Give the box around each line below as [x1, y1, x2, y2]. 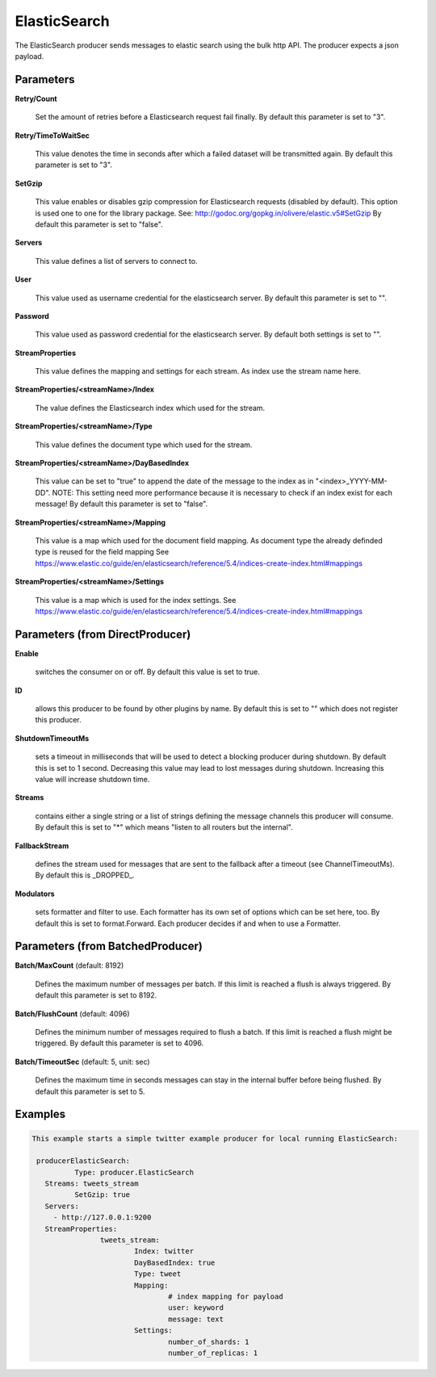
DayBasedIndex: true [133, 1258, 216, 1267]
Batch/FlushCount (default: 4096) [15, 1009, 130, 1019]
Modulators [15, 889, 56, 898]
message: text [168, 1314, 224, 1324]
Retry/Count [15, 94, 57, 103]
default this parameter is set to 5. [35, 1086, 145, 1096]
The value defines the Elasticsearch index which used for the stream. [35, 403, 266, 412]
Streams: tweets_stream [44, 1179, 139, 1188]
